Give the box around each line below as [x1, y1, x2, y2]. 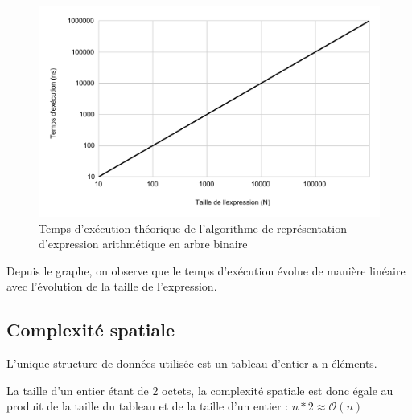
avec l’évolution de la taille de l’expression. [6, 278, 217, 295]
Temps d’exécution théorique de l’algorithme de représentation [39, 219, 347, 236]
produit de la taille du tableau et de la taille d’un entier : [6, 398, 289, 414]
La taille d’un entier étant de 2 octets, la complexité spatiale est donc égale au [6, 381, 393, 398]
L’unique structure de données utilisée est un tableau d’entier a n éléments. [6, 355, 377, 372]
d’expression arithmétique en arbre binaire [39, 235, 248, 252]
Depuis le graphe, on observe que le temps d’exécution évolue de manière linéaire [6, 262, 406, 279]
